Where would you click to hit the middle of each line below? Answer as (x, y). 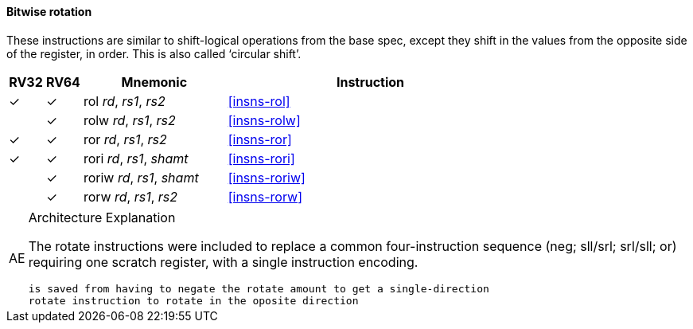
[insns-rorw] (265, 196)
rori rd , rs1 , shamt (136, 158)
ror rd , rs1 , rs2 (125, 139)
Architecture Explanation (102, 217)
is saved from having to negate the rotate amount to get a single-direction (259, 288)
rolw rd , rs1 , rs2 (129, 120)
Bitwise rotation (49, 12)
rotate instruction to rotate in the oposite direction (193, 300)
